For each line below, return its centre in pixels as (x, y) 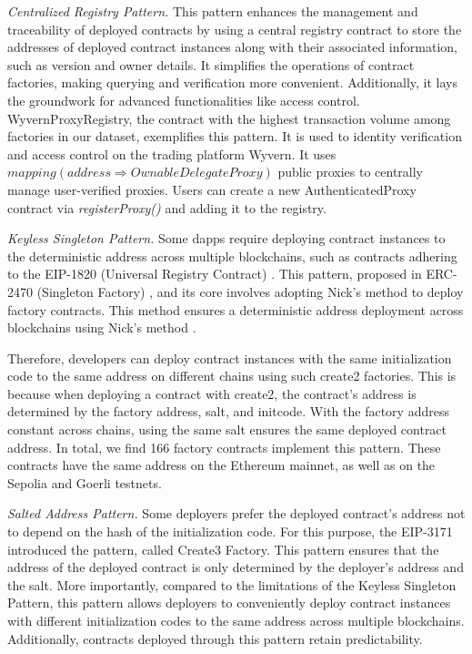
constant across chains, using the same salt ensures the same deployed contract (227, 429)
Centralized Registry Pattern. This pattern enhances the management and (213, 11)
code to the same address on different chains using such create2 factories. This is (232, 376)
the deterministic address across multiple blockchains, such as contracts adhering (232, 255)
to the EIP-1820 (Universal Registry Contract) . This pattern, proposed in (215, 274)
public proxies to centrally (351, 172)
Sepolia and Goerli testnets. (85, 482)
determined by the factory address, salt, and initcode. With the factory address (228, 411)
